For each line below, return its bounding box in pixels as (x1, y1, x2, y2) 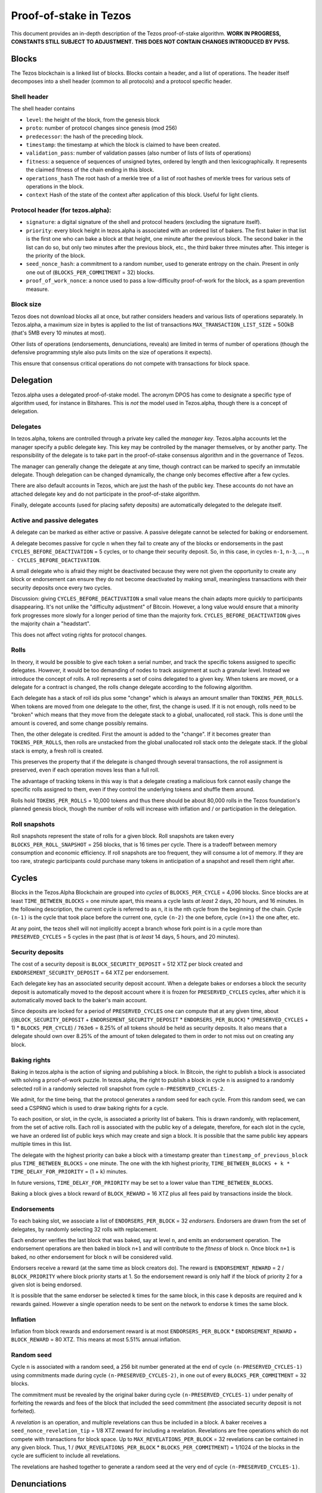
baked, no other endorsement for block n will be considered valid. (11, 1253, 173, 1260)
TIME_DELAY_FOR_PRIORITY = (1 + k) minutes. (11, 1168, 128, 1175)
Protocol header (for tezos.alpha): (11, 206, 112, 214)
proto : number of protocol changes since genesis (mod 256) (26, 124, 177, 131)
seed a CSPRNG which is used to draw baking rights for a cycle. (11, 1104, 169, 1111)
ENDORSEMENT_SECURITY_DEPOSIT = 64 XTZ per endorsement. (11, 969, 169, 976)
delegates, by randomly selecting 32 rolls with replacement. (11, 1225, 158, 1233)
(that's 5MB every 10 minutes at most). (11, 329, 106, 337)
